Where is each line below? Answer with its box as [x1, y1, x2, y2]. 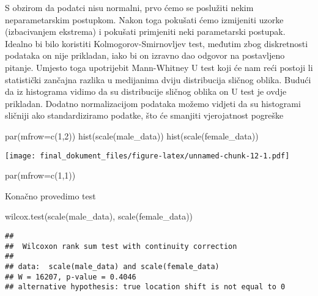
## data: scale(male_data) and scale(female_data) [5, 262, 220, 271]
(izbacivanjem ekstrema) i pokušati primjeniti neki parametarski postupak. [5, 25, 286, 38]
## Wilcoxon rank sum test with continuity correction [5, 242, 237, 251]
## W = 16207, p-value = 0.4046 [5, 272, 136, 281]
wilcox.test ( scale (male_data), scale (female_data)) [5, 210, 193, 223]
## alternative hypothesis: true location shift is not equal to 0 [5, 283, 286, 292]
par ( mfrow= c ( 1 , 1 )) [5, 169, 76, 182]
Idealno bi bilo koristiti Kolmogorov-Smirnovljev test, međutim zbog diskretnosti [5, 37, 308, 50]
